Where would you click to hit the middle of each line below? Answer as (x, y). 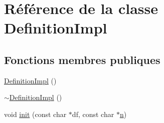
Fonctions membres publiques (82, 59)
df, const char (93, 114)
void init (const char (35, 114)
